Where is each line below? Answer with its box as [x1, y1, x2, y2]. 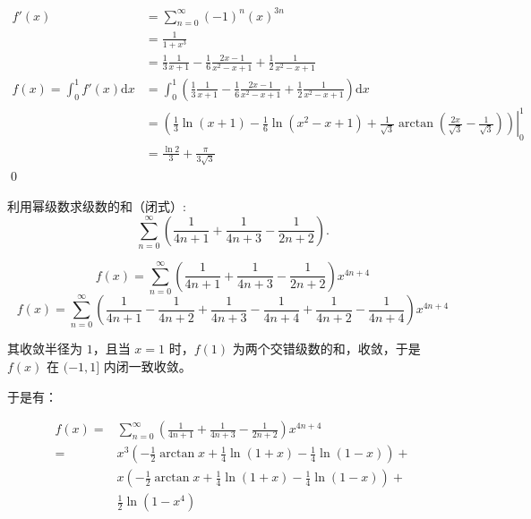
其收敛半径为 [7, 339, 82, 358]
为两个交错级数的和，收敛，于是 [232, 339, 421, 358]
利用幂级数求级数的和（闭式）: [7, 196, 186, 215]
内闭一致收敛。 [103, 357, 192, 376]
